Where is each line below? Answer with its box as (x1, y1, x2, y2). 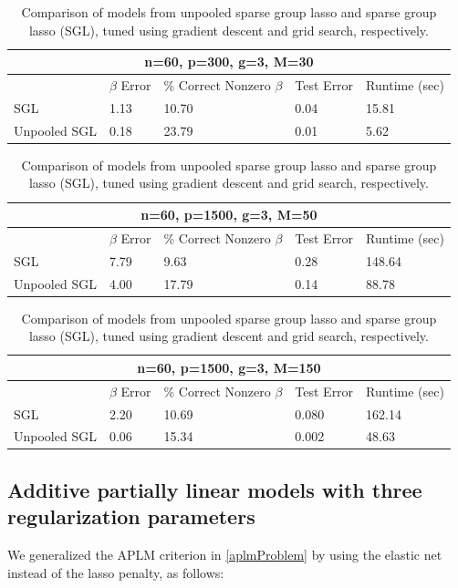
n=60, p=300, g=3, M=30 (144, 52, 314, 71)
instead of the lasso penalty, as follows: (7, 562, 224, 582)
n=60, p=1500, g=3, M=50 (141, 205, 317, 223)
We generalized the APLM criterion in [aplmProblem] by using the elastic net (7, 545, 442, 564)
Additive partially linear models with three (7, 475, 422, 503)
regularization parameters (7, 502, 255, 531)
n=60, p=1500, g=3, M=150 (137, 357, 321, 377)
